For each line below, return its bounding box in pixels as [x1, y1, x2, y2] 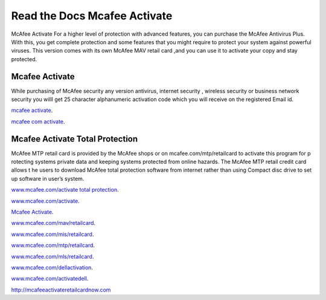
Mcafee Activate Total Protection [11, 134, 138, 144]
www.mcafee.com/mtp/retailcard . [11, 242, 95, 249]
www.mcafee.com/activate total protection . [11, 186, 119, 194]
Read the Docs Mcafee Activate [11, 9, 173, 22]
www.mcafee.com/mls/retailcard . [11, 253, 94, 260]
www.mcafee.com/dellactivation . [11, 264, 94, 271]
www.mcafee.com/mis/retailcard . [11, 230, 94, 238]
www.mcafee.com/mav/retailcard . [11, 220, 96, 227]
